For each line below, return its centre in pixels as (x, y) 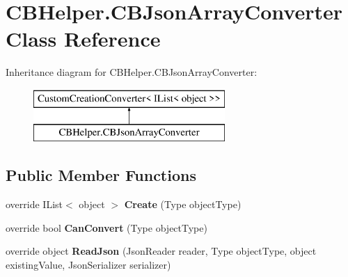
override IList (34, 204)
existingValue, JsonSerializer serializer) (88, 265)
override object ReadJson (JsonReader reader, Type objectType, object (161, 251)
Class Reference (83, 39)
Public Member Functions (101, 175)
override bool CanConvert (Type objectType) (106, 227)
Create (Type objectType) (183, 204)
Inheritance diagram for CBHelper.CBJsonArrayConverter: (132, 72)
